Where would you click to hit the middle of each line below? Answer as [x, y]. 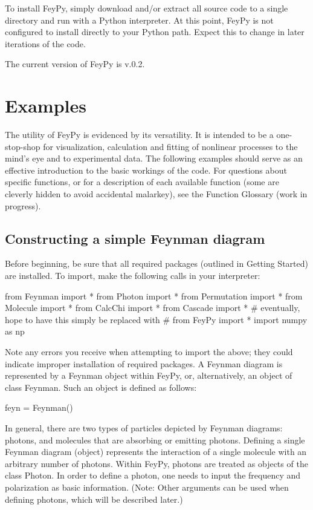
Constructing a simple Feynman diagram [135, 238]
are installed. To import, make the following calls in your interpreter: [133, 276]
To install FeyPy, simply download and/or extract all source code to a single [147, 8]
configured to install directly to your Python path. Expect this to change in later [155, 32]
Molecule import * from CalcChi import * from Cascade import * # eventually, [153, 308]
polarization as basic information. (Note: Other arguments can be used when [147, 487]
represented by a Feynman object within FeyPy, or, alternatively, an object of [149, 375]
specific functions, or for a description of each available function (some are [142, 182]
